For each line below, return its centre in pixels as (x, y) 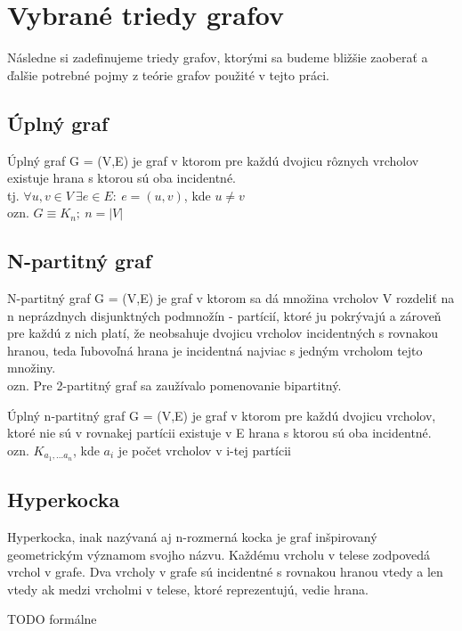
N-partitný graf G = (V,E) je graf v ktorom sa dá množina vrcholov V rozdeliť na (231, 298)
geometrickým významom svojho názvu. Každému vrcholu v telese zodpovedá (219, 554)
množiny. (32, 368)
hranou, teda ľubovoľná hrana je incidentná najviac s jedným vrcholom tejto (215, 350)
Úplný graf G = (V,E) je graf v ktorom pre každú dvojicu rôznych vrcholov (213, 160)
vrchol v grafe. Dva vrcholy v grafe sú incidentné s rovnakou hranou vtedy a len (225, 572)
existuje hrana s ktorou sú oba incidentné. (122, 178)
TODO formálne (52, 619)
